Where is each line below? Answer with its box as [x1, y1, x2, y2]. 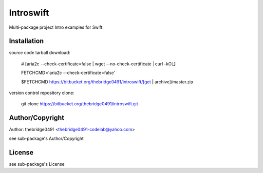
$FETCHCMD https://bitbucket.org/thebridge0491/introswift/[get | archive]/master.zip [21, 78, 193, 85]
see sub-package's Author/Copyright [9, 135, 84, 141]
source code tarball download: [9, 50, 71, 56]
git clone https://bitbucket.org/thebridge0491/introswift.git [21, 101, 138, 107]
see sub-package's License [9, 161, 65, 167]
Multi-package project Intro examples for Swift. [9, 24, 104, 30]
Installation [9, 37, 44, 45]
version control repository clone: [9, 90, 75, 96]
